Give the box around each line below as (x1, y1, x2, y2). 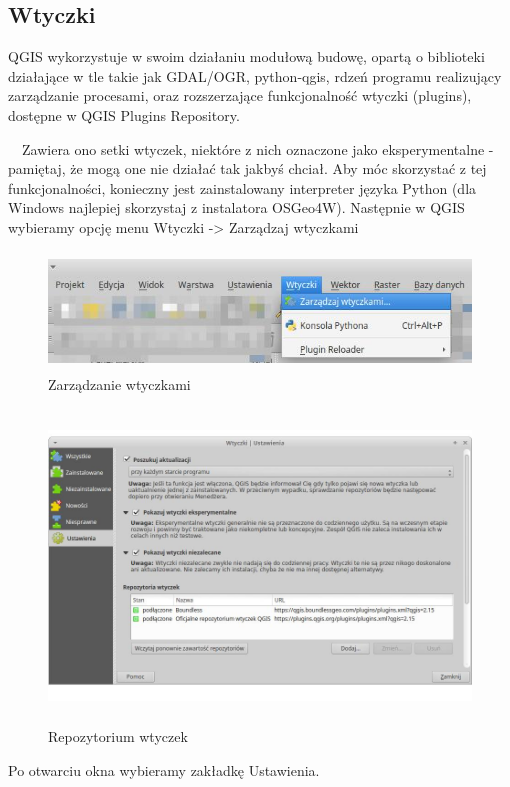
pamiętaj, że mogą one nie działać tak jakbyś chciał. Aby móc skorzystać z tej (8, 158, 487, 179)
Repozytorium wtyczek (48, 726, 188, 747)
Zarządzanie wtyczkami (48, 373, 191, 394)
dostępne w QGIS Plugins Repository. (8, 104, 240, 125)
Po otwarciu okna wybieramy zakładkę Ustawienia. (8, 759, 320, 780)
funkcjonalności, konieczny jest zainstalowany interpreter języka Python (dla (8, 177, 477, 198)
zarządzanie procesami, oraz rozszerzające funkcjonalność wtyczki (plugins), (8, 85, 472, 106)
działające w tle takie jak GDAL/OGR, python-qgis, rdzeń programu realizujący (8, 65, 502, 86)
